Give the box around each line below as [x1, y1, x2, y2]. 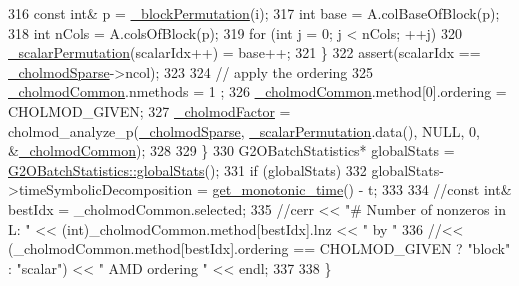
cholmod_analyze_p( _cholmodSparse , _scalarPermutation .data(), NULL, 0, [8, 120, 480, 141]
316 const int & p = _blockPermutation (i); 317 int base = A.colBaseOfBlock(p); [8, 3, 500, 23]
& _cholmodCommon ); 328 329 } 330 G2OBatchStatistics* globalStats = [8, 140, 455, 161]
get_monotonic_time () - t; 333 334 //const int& [212, 179, 512, 200]
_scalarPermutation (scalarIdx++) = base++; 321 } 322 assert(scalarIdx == [8, 42, 481, 63]
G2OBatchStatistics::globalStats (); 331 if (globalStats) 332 [8, 159, 367, 180]
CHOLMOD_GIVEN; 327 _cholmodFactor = [8, 100, 291, 121]
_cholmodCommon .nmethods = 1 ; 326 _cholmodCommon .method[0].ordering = [8, 81, 507, 102]
